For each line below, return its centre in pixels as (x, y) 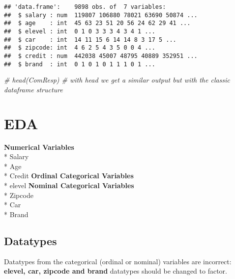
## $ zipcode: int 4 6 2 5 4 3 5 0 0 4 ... (80, 48)
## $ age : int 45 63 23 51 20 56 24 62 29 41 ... (97, 23)
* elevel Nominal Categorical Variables (69, 185)
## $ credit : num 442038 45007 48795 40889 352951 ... (101, 56)
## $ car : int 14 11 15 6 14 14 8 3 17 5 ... (90, 40)
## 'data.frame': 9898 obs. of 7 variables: (85, 7)
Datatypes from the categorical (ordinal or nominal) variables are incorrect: (118, 261)
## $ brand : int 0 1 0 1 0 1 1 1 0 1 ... (80, 64)
